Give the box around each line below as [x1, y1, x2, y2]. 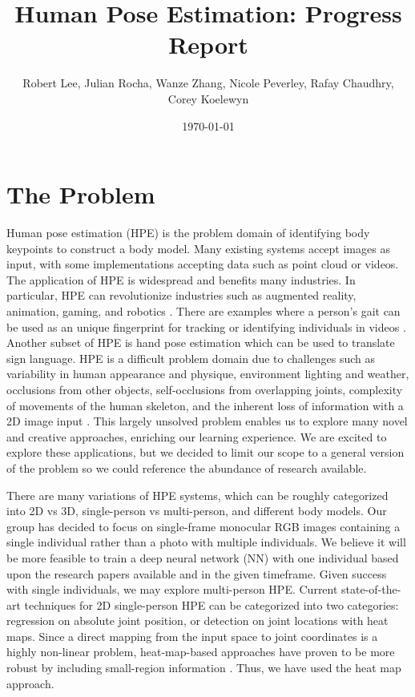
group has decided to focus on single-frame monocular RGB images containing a [6, 518, 401, 534]
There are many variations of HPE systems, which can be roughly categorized [6, 486, 389, 503]
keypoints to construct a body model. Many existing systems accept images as [6, 240, 390, 256]
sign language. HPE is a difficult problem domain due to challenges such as [6, 349, 376, 366]
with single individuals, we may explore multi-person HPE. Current [6, 581, 338, 598]
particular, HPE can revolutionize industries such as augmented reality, [6, 287, 357, 304]
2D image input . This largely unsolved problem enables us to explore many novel [6, 413, 408, 429]
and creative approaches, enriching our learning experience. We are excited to [6, 428, 387, 445]
